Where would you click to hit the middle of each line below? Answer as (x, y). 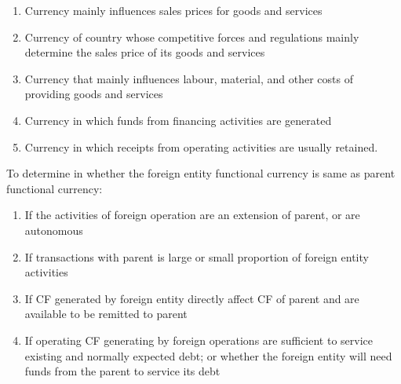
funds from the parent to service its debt (122, 371)
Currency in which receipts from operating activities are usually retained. (201, 146)
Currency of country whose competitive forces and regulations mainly (192, 37)
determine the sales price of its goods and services (145, 52)
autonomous (54, 230)
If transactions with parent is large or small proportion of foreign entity (197, 256)
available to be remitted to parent (106, 314)
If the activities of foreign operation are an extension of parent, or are (192, 215)
